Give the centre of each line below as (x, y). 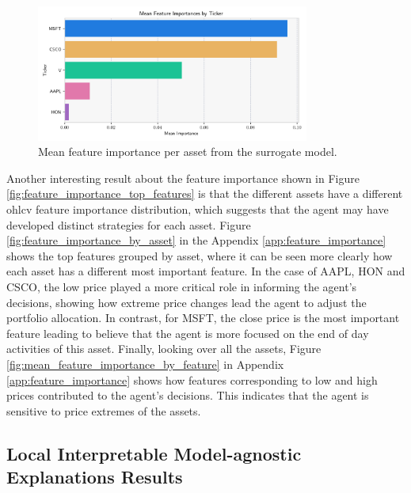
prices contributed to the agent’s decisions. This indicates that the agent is (188, 395)
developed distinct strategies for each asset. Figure (129, 224)
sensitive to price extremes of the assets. (104, 410)
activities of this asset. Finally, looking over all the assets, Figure (164, 349)
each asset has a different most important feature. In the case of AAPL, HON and (206, 271)
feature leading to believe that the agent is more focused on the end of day (188, 333)
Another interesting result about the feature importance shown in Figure (183, 178)
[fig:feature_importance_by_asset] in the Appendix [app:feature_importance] (196, 240)
